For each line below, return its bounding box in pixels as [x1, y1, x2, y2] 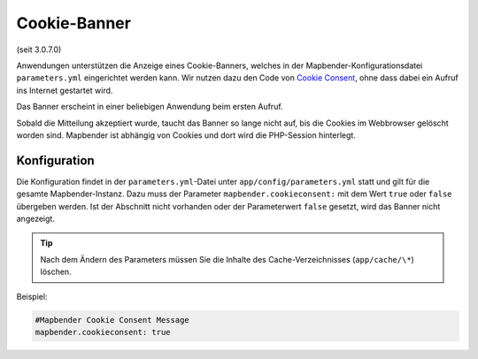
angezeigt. [16, 213, 55, 224]
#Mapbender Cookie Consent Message [35, 315, 189, 325]
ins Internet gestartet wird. [16, 85, 113, 95]
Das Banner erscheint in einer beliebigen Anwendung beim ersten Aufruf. [16, 102, 283, 112]
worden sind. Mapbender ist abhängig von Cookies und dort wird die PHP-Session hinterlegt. [16, 129, 356, 141]
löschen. [40, 266, 72, 278]
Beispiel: [16, 291, 48, 302]
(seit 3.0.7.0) [16, 44, 62, 55]
